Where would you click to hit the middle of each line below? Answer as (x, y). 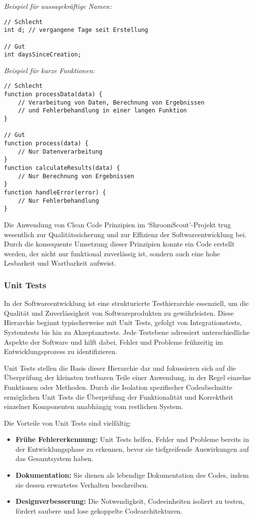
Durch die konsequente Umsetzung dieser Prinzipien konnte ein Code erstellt (119, 244)
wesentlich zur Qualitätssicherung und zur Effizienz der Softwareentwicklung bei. (125, 234)
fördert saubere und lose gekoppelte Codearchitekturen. (99, 510)
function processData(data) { (53, 95)
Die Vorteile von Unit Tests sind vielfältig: (68, 423)
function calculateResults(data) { (62, 168)
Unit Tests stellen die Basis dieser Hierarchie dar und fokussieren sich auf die (120, 368)
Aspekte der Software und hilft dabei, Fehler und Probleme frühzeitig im (113, 341)
